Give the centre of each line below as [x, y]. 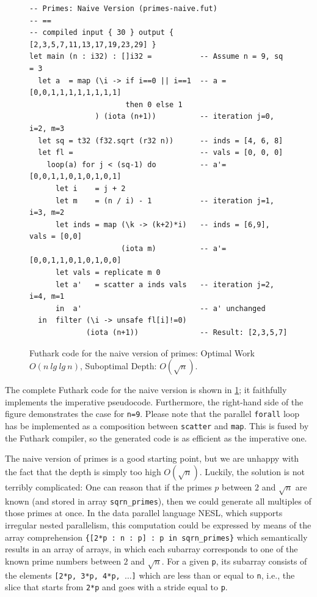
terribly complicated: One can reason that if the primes [108, 486]
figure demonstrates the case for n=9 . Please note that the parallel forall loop [152, 414]
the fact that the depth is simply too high [83, 471]
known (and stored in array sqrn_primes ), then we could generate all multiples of [158, 501]
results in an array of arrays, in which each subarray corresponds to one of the [151, 549]
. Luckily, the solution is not [252, 471]
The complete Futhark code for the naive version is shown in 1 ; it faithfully [146, 390]
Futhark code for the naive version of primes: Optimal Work [142, 352]
